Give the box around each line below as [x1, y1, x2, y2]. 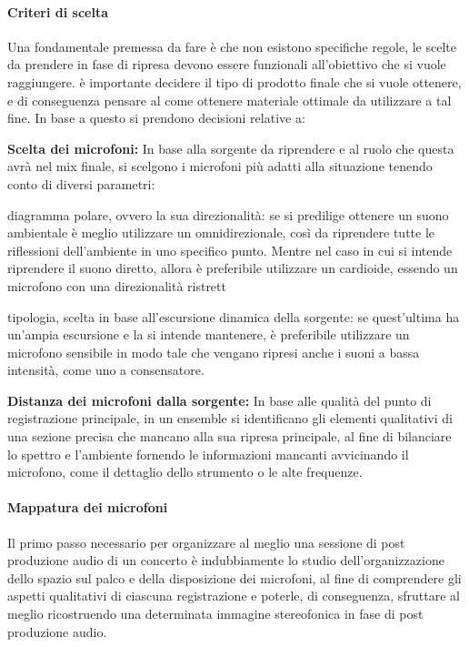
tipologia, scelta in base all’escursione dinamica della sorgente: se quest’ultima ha [7, 307, 460, 326]
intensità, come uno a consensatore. [7, 360, 205, 379]
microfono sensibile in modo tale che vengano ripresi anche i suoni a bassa [7, 342, 420, 361]
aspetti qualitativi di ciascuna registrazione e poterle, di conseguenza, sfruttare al [7, 586, 460, 605]
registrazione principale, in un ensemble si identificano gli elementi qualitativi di [7, 409, 453, 428]
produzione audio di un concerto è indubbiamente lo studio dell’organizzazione [7, 551, 444, 570]
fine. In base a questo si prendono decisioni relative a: [7, 108, 305, 127]
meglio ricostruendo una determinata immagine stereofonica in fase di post [7, 604, 424, 623]
